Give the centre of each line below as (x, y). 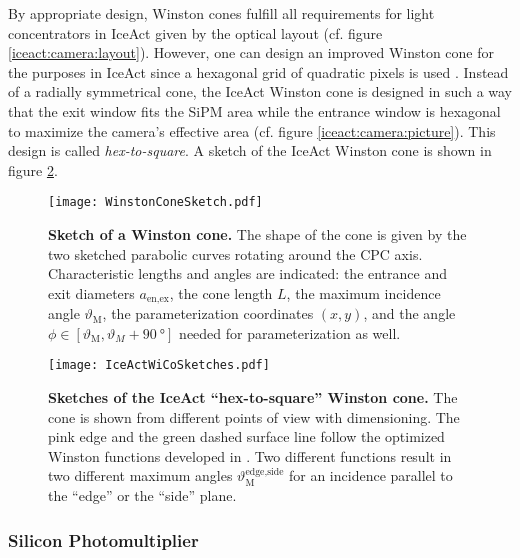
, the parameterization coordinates (208, 313)
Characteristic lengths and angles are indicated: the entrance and (247, 273)
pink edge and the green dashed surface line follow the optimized (246, 436)
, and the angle (409, 313)
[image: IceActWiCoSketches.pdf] (159, 365)
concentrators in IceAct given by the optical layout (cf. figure (195, 32)
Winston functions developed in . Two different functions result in (250, 455)
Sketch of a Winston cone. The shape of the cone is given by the (257, 234)
